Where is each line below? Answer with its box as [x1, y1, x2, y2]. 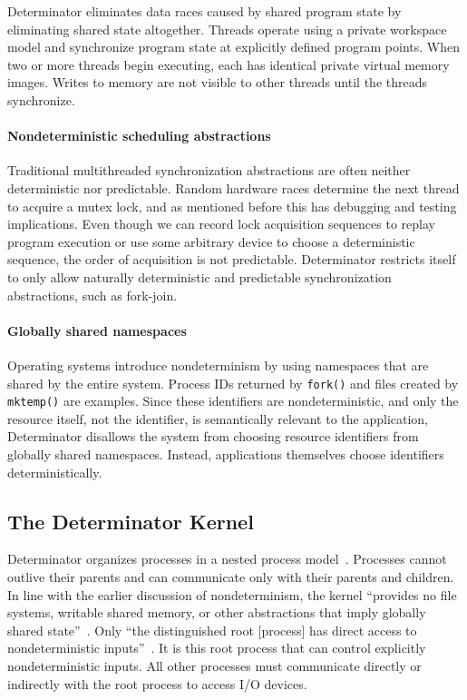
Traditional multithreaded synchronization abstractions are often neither [7, 161, 411, 180]
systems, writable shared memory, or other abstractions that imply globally [7, 603, 426, 622]
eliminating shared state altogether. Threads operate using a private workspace [7, 19, 447, 38]
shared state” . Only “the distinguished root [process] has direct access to [7, 620, 417, 639]
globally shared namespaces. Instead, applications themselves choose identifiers [7, 445, 444, 463]
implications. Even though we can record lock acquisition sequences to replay [7, 214, 435, 233]
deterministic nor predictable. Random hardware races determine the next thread [7, 178, 460, 197]
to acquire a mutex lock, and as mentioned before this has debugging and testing [7, 196, 457, 215]
